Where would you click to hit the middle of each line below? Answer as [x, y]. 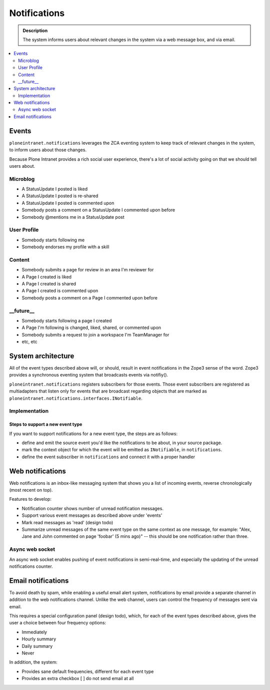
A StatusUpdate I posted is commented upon [68, 203]
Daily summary [37, 646]
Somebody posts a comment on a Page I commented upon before [89, 297]
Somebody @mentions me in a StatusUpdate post [73, 217]
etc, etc [29, 342]
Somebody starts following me [53, 240]
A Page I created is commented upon [60, 291]
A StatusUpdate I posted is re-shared [60, 196]
